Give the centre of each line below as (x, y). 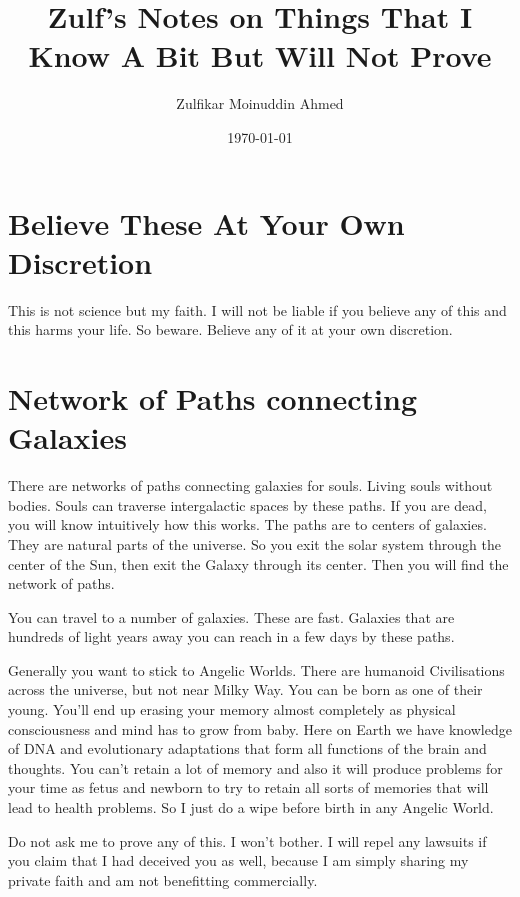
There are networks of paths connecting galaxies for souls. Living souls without (250, 485)
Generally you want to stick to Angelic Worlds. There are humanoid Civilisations (256, 669)
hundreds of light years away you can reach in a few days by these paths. (231, 636)
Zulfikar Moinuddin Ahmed (260, 103)
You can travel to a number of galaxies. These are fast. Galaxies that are (231, 616)
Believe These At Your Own (206, 222)
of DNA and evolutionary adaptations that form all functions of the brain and (247, 748)
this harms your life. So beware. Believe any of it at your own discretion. (230, 329)
